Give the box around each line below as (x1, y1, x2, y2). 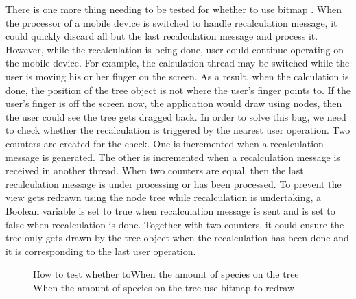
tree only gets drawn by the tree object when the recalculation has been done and (5, 230, 349, 245)
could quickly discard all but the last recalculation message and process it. (5, 29, 318, 43)
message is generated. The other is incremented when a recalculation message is (5, 149, 340, 164)
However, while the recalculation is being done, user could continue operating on (5, 42, 344, 56)
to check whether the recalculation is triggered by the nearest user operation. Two (5, 123, 351, 137)
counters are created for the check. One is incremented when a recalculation (5, 136, 324, 150)
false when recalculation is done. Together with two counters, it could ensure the (5, 217, 344, 231)
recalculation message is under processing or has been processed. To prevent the (5, 176, 342, 191)
